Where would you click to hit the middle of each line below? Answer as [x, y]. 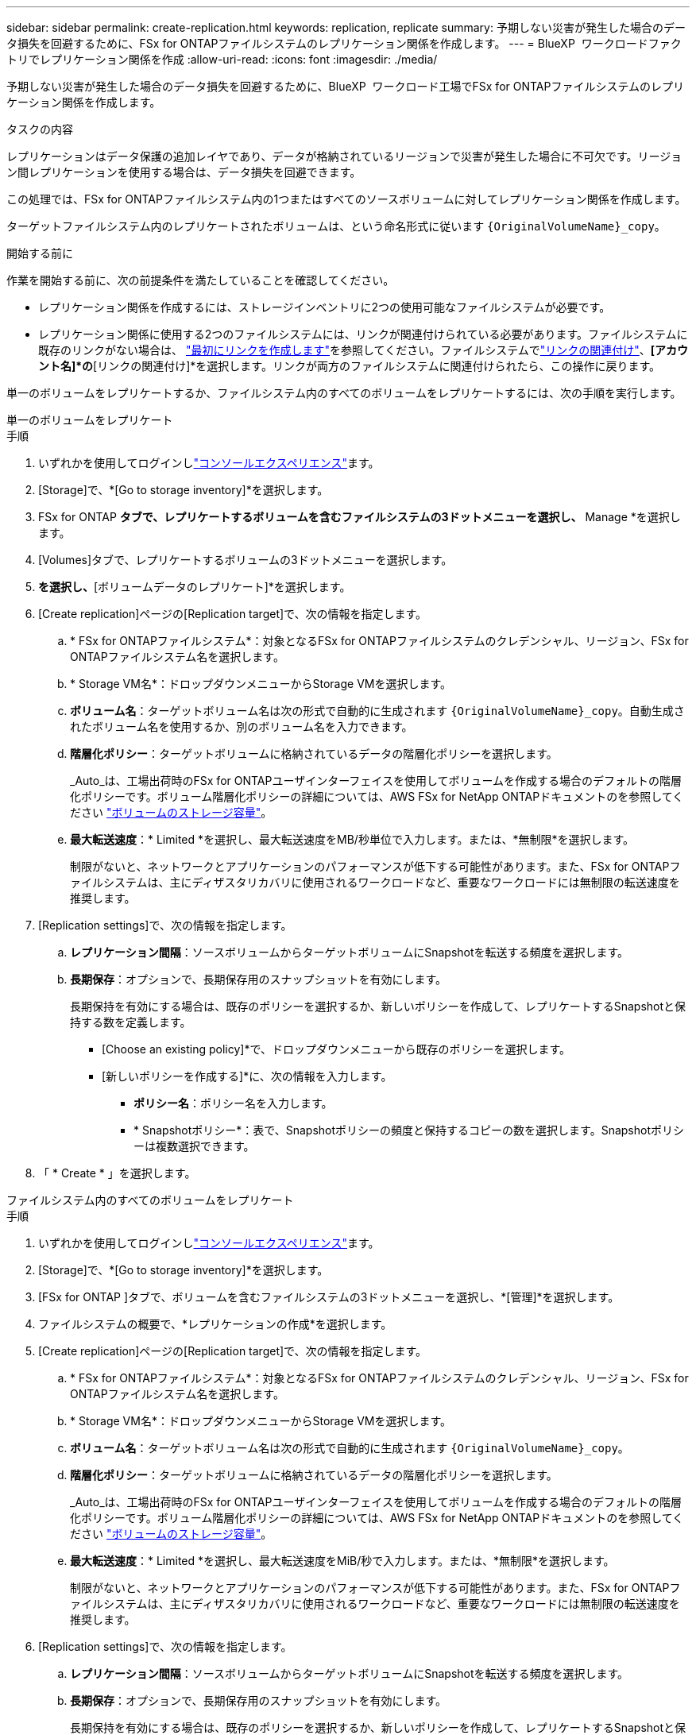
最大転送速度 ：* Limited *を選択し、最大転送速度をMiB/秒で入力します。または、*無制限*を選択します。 [342, 1561]
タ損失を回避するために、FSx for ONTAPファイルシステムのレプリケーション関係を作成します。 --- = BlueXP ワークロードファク [344, 43]
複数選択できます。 [205, 1146]
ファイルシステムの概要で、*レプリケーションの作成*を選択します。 [215, 1324]
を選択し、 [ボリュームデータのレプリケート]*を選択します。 [195, 587]
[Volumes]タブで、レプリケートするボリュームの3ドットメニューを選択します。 [246, 560]
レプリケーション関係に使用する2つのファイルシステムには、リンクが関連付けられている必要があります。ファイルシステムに [363, 334]
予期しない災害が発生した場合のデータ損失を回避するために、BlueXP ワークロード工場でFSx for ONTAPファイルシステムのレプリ [346, 86]
